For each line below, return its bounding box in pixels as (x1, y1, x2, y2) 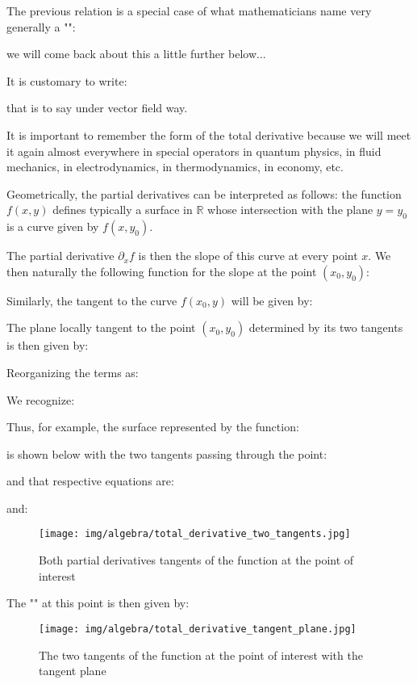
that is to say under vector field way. (6, 99, 188, 116)
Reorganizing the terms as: (6, 363, 139, 380)
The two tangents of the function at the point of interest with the (39, 646, 363, 663)
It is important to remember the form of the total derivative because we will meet (6, 126, 411, 143)
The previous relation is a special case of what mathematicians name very (6, 2, 372, 19)
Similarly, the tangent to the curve (6, 292, 177, 308)
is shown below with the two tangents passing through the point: (6, 445, 327, 462)
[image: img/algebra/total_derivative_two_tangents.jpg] (39, 528, 351, 540)
